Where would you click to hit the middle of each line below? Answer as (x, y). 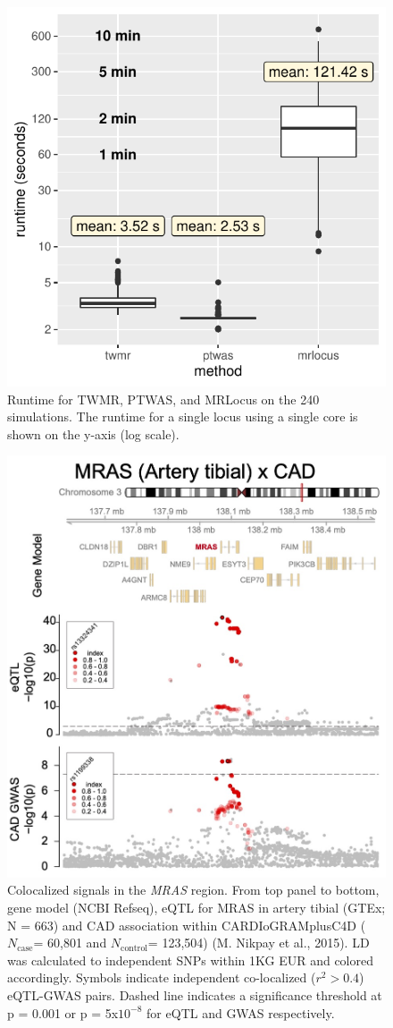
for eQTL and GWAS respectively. (241, 1012)
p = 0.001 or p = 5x (63, 1012)
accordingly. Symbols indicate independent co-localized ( (162, 977)
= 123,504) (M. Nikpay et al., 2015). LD (259, 943)
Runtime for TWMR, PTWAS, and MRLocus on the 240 (163, 399)
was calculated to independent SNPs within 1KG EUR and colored (191, 960)
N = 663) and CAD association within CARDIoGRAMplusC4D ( (187, 925)
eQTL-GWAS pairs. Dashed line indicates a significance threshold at (195, 994)
